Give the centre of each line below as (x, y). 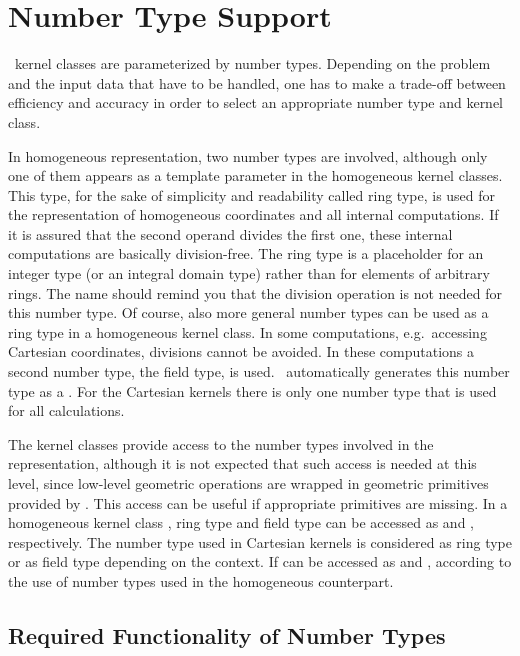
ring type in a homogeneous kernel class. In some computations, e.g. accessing (247, 331)
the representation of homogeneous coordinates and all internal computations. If (253, 214)
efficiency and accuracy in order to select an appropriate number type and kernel (256, 102)
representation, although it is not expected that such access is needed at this (242, 463)
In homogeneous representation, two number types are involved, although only (248, 155)
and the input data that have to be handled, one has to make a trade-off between (257, 82)
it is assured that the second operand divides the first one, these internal (230, 233)
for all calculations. (66, 410)
